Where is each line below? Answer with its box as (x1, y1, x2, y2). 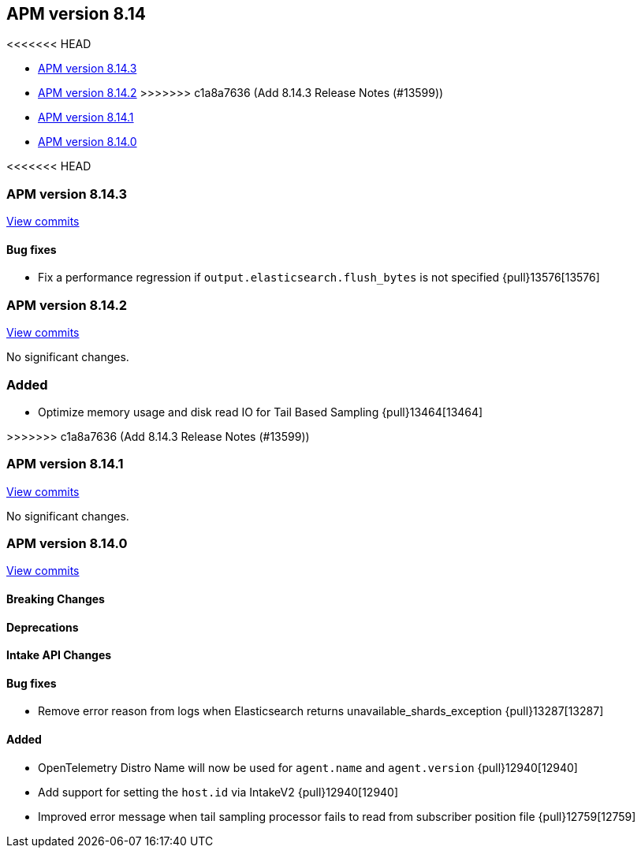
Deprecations (6, 620, 79, 634)
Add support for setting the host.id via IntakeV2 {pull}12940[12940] (38, 785, 399, 799)
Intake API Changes (6, 648, 112, 662)
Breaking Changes (6, 592, 105, 606)
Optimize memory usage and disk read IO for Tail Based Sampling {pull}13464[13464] (38, 405, 483, 419)
